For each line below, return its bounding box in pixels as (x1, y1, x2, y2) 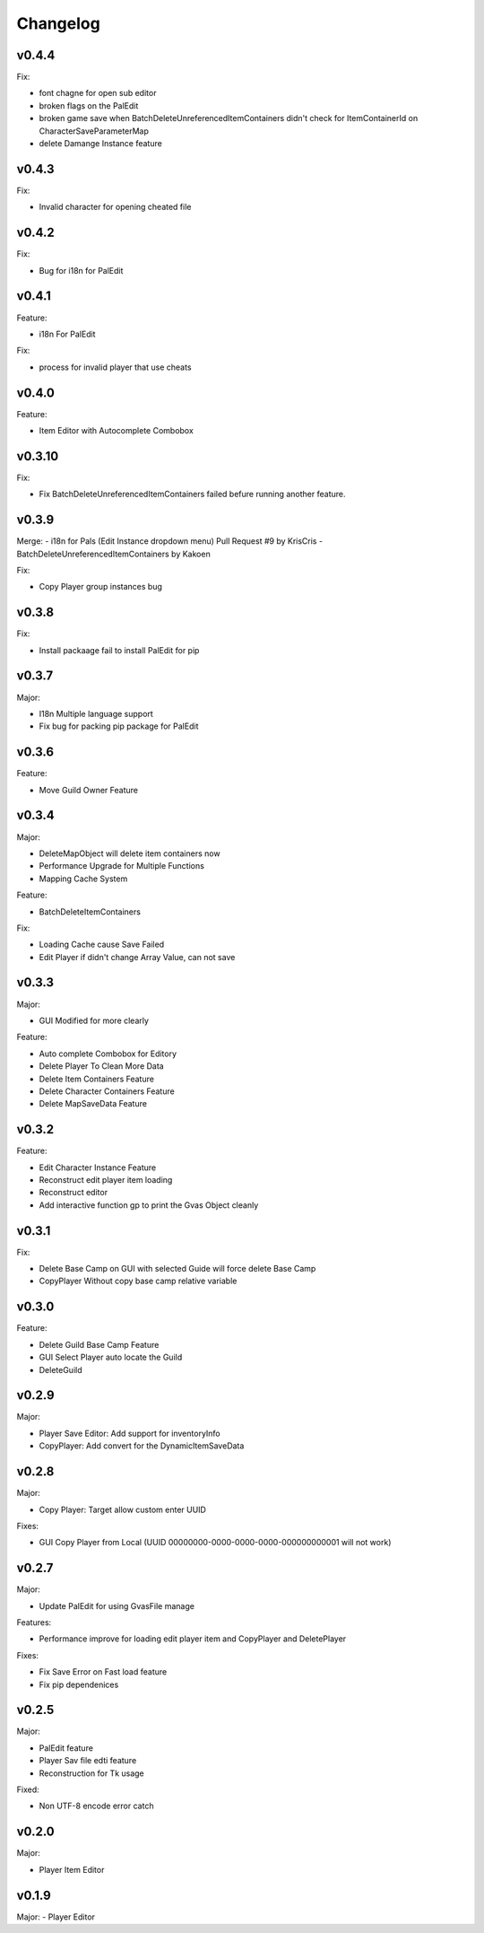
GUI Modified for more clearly (39, 1015, 150, 1026)
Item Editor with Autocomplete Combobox (39, 424, 194, 435)
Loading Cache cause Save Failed (39, 939, 165, 950)
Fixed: (16, 1784, 39, 1795)
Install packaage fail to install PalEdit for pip (39, 644, 200, 655)
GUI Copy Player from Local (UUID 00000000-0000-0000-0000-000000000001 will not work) (39, 1537, 392, 1548)
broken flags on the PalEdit (39, 100, 139, 111)
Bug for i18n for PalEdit (39, 265, 124, 276)
